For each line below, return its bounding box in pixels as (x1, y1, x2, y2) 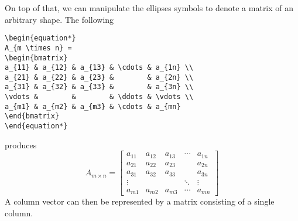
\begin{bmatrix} (5, 53, 68, 62)
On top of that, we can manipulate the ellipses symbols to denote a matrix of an (5, 2, 294, 13)
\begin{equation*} (5, 34, 76, 43)
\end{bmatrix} (5, 112, 60, 121)
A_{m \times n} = (5, 43, 72, 52)
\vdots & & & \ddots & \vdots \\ (5, 93, 194, 101)
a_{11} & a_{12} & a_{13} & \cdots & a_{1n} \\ (5, 63, 194, 72)
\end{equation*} (5, 122, 68, 131)
